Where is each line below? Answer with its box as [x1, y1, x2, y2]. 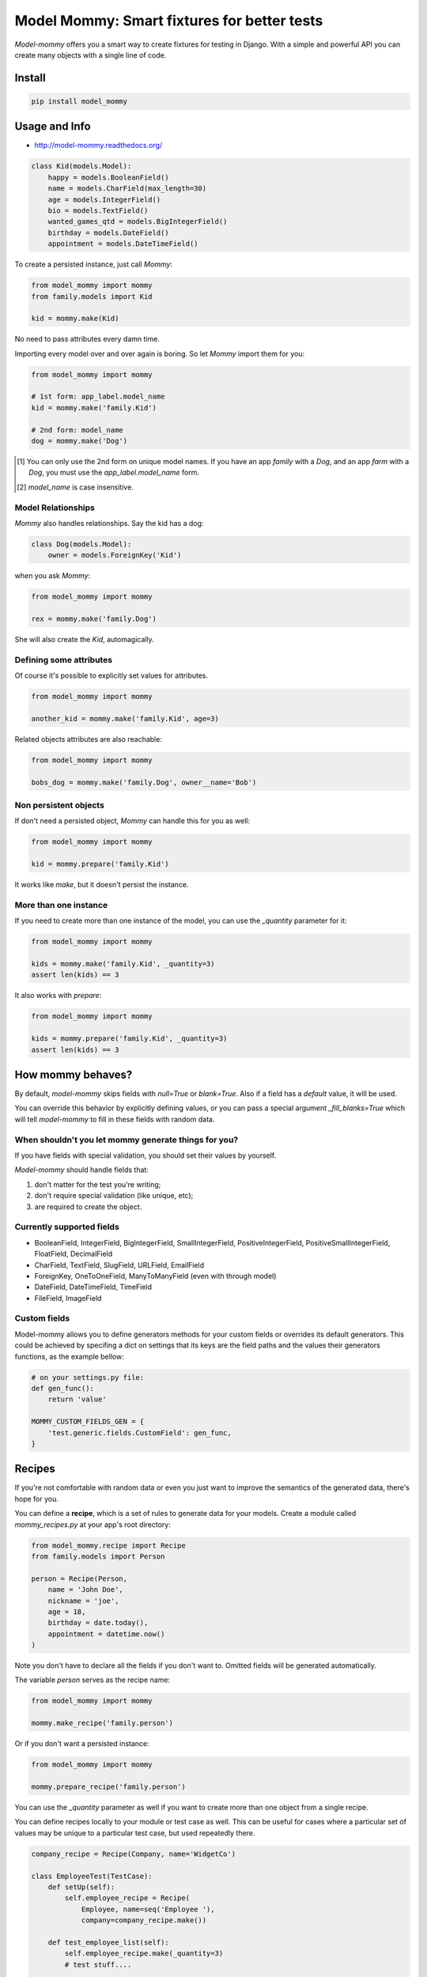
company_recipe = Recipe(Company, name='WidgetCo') [31, 1849, 236, 1858]
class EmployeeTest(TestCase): [31, 1871, 153, 1881]
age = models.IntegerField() [47, 195, 161, 204]
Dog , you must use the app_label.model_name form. [28, 467, 200, 478]
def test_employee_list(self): [47, 1937, 169, 1947]
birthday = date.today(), [47, 1618, 149, 1627]
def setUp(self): [47, 1882, 115, 1892]
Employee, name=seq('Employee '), [81, 1904, 215, 1914]
